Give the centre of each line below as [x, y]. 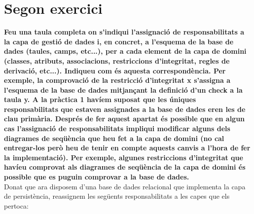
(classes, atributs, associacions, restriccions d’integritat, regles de [117, 60]
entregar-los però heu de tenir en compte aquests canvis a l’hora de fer [127, 148]
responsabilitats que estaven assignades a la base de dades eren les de [125, 109]
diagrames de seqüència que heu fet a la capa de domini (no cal [114, 138]
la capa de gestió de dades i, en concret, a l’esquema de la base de [119, 41]
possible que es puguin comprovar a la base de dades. [97, 177]
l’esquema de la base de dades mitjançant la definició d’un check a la [123, 89]
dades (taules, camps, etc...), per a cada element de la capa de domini [125, 51]
